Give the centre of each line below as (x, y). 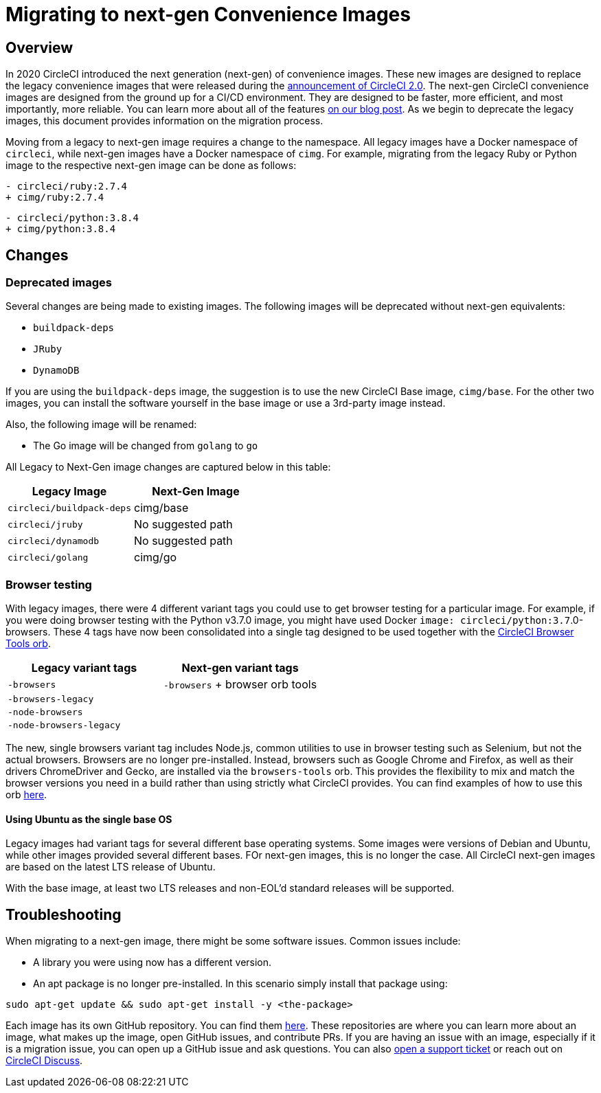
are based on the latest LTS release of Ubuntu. (111, 867)
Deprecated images (59, 283)
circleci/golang (48, 557)
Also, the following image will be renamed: (101, 425)
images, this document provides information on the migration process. (165, 121)
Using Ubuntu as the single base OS (89, 819)
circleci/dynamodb (54, 541)
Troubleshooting (64, 914)
